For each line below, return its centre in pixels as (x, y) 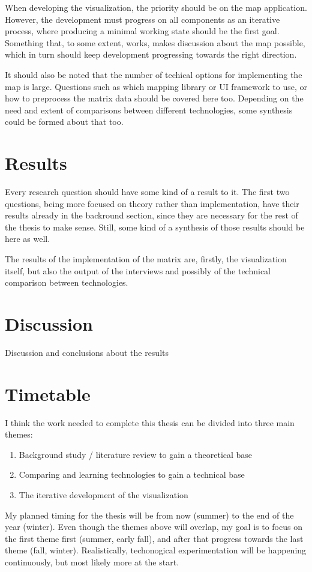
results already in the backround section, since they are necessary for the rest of (151, 215)
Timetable (48, 393)
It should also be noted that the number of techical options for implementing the (154, 74)
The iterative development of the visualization (103, 495)
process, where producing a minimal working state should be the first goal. (142, 31)
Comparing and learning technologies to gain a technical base (132, 474)
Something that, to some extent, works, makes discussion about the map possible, (155, 42)
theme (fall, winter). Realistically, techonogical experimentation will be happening (156, 550)
